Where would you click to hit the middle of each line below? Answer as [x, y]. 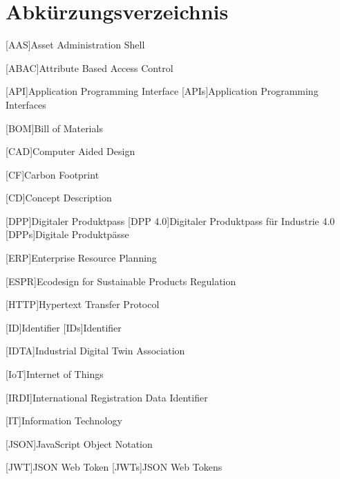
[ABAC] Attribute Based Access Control [89, 67]
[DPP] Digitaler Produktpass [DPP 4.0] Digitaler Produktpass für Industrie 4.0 [170, 220]
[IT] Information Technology [64, 421]
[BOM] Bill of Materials [54, 128]
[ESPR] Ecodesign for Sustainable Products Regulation [121, 281]
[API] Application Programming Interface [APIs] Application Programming [162, 91]
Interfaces [26, 104]
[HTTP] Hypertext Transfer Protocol [83, 304]
